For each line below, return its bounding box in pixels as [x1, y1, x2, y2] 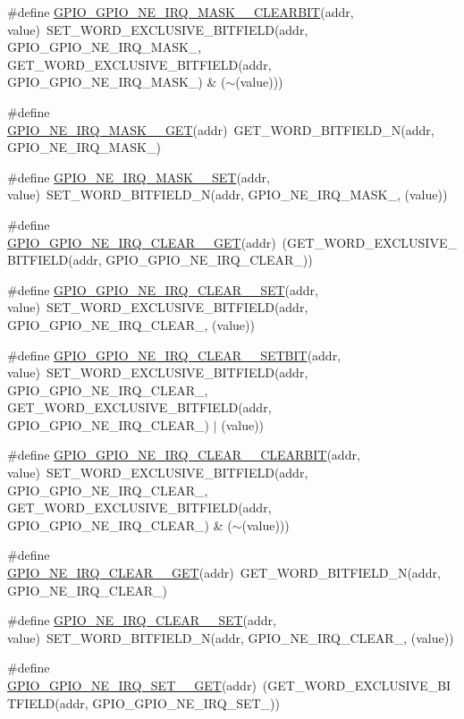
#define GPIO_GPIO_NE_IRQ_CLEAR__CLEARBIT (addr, [7, 445, 360, 464]
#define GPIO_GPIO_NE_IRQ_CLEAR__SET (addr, [7, 280, 318, 299]
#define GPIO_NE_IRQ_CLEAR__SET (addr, [7, 611, 276, 630]
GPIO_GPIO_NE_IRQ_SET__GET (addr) [7, 676, 257, 694]
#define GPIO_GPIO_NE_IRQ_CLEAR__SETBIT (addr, [7, 345, 342, 364]
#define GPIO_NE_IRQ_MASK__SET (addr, [7, 167, 270, 186]
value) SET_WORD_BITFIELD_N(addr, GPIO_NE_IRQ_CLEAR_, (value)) [7, 628, 454, 647]
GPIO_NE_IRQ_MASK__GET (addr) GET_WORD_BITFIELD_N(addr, [7, 120, 434, 139]
